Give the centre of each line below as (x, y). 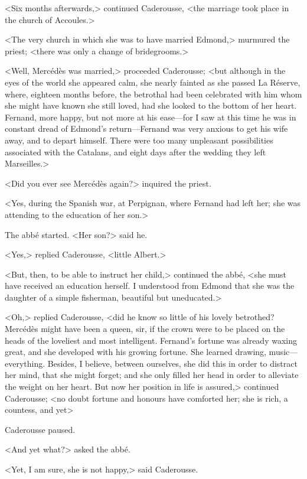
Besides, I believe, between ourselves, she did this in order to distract (172, 363)
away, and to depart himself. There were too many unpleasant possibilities (139, 140)
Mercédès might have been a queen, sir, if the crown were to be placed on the (145, 329)
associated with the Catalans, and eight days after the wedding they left (135, 151)
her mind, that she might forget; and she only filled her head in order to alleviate (152, 375)
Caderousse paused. (40, 429)
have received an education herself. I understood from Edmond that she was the (150, 286)
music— (283, 352)
